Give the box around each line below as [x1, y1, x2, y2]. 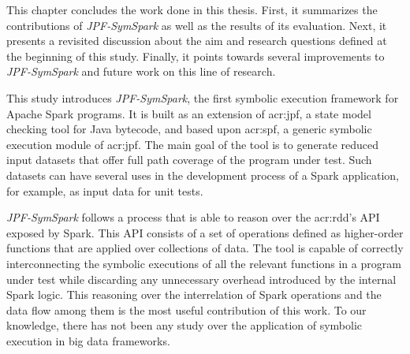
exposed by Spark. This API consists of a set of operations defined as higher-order [6, 224, 404, 240]
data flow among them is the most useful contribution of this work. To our [6, 301, 367, 318]
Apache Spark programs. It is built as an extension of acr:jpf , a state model [6, 105, 371, 121]
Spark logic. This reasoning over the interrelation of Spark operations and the [6, 286, 382, 303]
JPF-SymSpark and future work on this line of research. [6, 63, 276, 80]
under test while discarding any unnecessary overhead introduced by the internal [6, 270, 397, 287]
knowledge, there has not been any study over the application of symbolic [6, 317, 363, 334]
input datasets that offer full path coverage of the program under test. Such [6, 151, 372, 168]
